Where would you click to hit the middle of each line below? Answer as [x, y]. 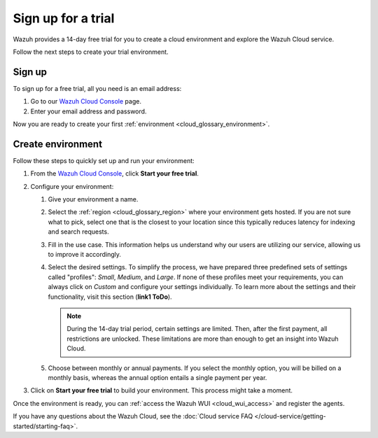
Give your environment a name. [93, 199]
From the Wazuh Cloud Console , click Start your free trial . [115, 174]
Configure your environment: [72, 186]
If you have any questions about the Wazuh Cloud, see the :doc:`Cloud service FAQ [133, 416]
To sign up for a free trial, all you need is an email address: [97, 88]
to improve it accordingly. [85, 255]
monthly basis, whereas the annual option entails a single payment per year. [157, 377]
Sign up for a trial [64, 18]
